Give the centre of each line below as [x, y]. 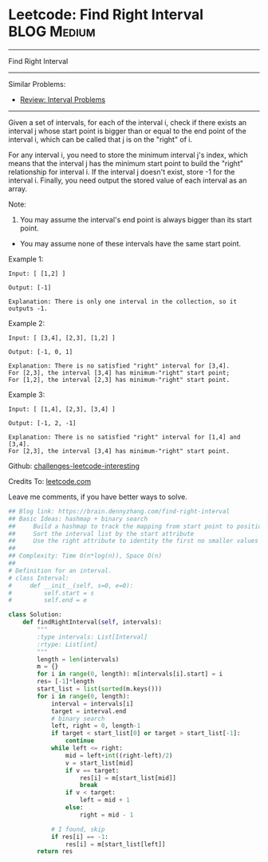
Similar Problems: [37, 84]
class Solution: [35, 615]
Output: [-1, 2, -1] [43, 423]
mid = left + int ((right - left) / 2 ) [119, 755]
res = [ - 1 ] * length [65, 682]
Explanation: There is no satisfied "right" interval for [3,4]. [119, 366]
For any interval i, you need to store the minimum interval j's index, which [128, 155]
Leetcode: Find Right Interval [106, 15]
